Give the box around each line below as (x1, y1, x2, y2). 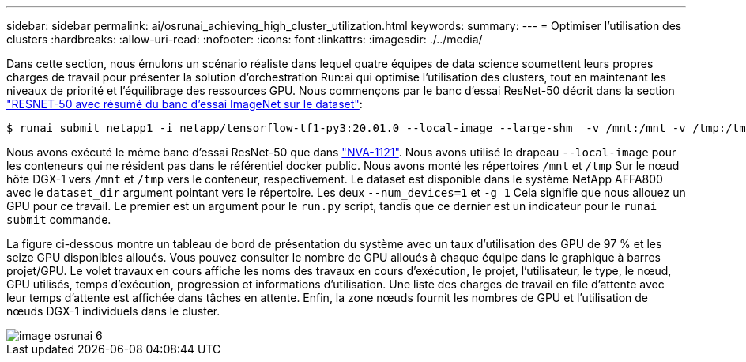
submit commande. (6, 213, 111, 226)
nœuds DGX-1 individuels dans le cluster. (6, 304, 220, 318)
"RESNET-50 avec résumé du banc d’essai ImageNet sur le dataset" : (6, 97, 363, 111)
